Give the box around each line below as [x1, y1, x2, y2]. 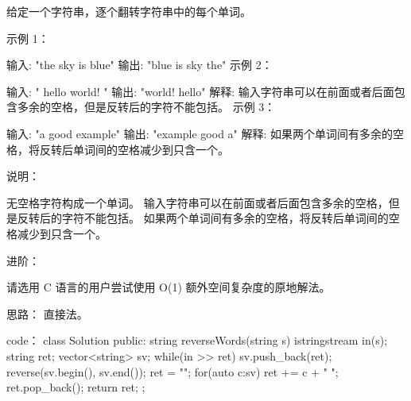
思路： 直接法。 [6, 305, 88, 322]
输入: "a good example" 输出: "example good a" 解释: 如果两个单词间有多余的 [6, 125, 394, 141]
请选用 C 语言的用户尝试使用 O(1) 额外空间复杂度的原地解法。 [6, 279, 331, 295]
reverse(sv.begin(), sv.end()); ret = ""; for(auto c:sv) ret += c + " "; [6, 363, 339, 380]
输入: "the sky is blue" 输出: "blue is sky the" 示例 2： [6, 56, 273, 73]
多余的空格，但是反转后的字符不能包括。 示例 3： [17, 98, 276, 115]
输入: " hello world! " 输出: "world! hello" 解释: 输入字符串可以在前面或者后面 [6, 83, 394, 99]
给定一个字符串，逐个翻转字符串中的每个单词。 [6, 3, 251, 19]
